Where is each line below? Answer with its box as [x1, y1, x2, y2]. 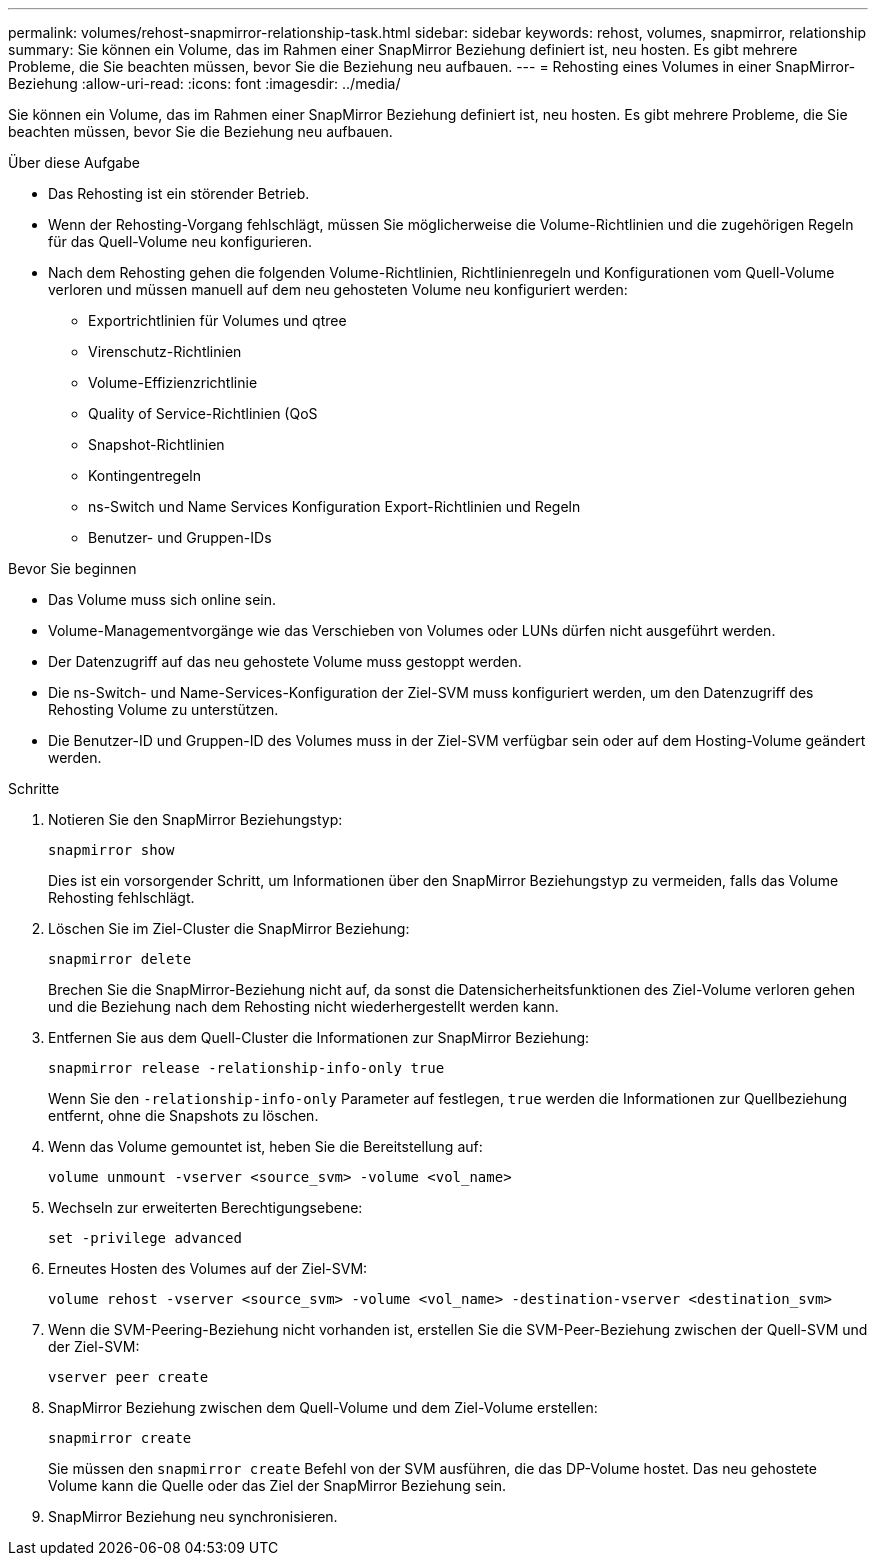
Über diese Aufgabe [8, 154, 140, 171]
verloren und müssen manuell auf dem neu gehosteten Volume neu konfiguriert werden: [48, 281, 628, 298]
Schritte [8, 780, 60, 797]
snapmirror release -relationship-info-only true [48, 1060, 445, 1076]
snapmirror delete [48, 951, 192, 967]
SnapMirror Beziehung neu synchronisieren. [48, 1508, 338, 1525]
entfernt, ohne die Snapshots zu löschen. [48, 1107, 319, 1124]
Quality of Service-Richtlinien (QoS [88, 405, 318, 422]
